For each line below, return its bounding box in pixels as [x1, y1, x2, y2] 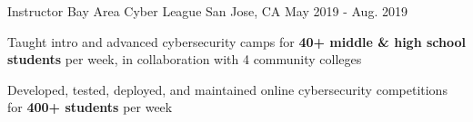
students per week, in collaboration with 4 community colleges [7, 50, 362, 69]
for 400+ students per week [7, 98, 173, 117]
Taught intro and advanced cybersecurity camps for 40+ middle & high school [7, 32, 466, 51]
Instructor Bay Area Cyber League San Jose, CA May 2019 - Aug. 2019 [7, 2, 408, 20]
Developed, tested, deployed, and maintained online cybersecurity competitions [7, 80, 448, 99]
